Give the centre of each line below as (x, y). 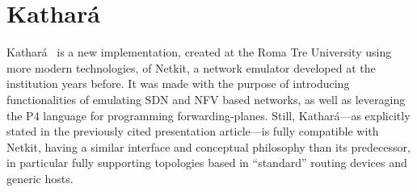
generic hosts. (40, 178)
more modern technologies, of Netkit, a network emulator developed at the (191, 67)
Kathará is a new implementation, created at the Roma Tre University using (199, 52)
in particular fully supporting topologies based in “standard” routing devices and (207, 163)
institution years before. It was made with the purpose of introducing (178, 83)
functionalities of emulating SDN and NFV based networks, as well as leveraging (206, 99)
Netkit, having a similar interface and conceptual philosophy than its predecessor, (208, 146)
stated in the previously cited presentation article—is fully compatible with (193, 131)
